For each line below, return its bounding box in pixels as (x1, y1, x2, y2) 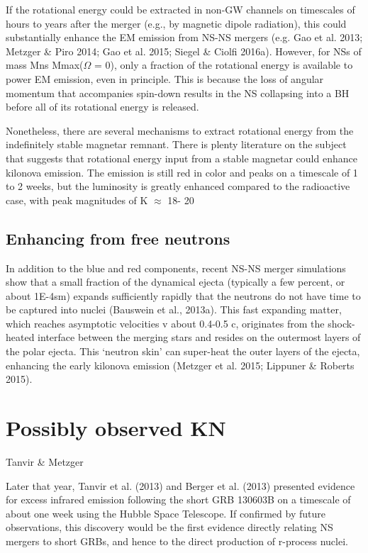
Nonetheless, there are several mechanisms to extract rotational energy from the (6, 123, 354, 138)
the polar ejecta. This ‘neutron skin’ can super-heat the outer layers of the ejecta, (6, 344, 360, 359)
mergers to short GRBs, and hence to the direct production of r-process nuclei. (6, 533, 348, 548)
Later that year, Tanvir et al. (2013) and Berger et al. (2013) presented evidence (6, 478, 355, 493)
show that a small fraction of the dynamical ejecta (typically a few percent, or (6, 274, 345, 289)
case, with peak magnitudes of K (6, 192, 148, 207)
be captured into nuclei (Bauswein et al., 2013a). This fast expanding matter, (6, 302, 342, 317)
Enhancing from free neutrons (6, 227, 230, 249)
